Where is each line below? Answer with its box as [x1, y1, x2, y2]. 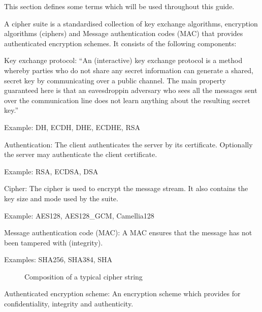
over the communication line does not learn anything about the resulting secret [4, 95, 250, 105]
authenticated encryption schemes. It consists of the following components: [4, 38, 237, 48]
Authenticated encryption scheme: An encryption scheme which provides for [4, 288, 241, 299]
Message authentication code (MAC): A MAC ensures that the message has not [4, 227, 252, 238]
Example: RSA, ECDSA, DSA [4, 166, 99, 176]
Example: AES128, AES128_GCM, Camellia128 [4, 210, 154, 221]
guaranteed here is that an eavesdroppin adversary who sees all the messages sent [4, 85, 257, 96]
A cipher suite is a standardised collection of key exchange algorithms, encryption [4, 18, 258, 28]
